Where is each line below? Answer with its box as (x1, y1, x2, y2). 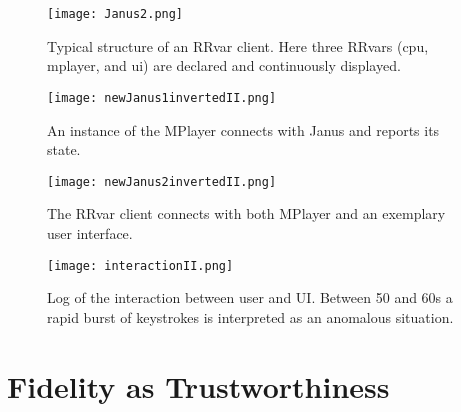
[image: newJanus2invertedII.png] (47, 174, 277, 189)
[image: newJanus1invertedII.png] (47, 90, 277, 105)
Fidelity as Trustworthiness (7, 365, 390, 406)
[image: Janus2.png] (47, 7, 184, 21)
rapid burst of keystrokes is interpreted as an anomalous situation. (47, 306, 454, 327)
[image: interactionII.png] (47, 258, 234, 273)
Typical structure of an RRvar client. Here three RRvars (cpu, (47, 35, 429, 56)
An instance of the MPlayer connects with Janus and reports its (47, 119, 440, 140)
